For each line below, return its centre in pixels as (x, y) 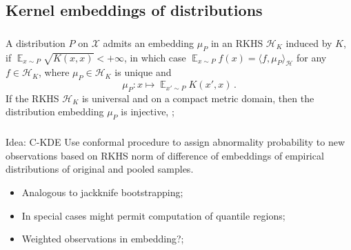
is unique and (143, 72)
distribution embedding (55, 112)
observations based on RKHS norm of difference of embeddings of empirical (165, 155)
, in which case (155, 57)
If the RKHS (32, 98)
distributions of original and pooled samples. (100, 169)
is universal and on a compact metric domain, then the (198, 98)
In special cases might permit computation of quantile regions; (153, 215)
